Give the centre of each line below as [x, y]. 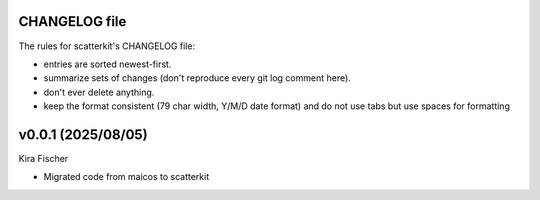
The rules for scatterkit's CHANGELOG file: [106, 46]
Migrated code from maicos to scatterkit [126, 177]
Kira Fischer [43, 158]
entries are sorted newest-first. [107, 64]
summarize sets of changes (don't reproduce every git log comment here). [197, 78]
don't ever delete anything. [99, 92]
